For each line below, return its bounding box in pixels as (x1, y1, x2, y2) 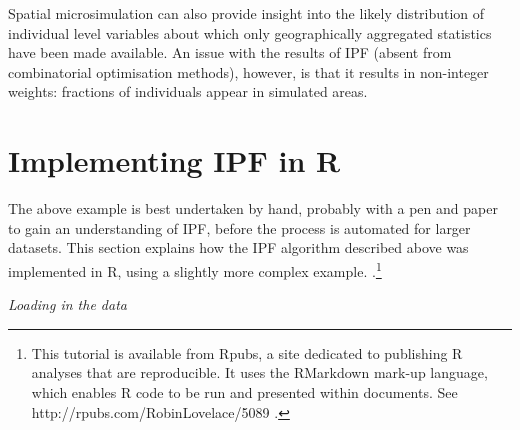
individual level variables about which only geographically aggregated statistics (8, 22, 492, 43)
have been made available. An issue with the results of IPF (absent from (8, 42, 452, 63)
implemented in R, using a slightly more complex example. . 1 (8, 257, 382, 281)
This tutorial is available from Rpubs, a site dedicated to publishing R (31, 342, 463, 363)
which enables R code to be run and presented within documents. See (31, 381, 458, 402)
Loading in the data (8, 294, 127, 315)
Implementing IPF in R (8, 140, 341, 181)
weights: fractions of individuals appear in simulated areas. (8, 81, 368, 102)
